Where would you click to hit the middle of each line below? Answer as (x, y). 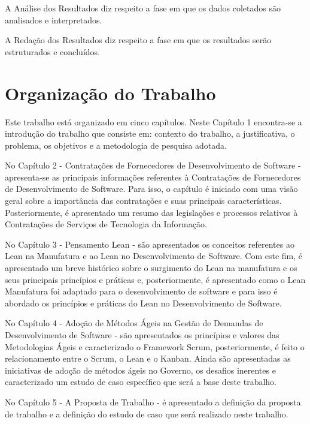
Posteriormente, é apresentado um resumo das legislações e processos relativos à (151, 212)
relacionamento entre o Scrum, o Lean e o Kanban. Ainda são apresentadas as (148, 358)
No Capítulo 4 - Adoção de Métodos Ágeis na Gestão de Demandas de (134, 323)
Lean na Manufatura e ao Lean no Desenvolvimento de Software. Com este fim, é (154, 256)
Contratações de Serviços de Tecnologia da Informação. (106, 224)
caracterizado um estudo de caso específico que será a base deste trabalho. (141, 382)
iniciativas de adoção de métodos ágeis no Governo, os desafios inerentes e (140, 370)
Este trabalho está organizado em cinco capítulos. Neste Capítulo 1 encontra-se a (154, 121)
